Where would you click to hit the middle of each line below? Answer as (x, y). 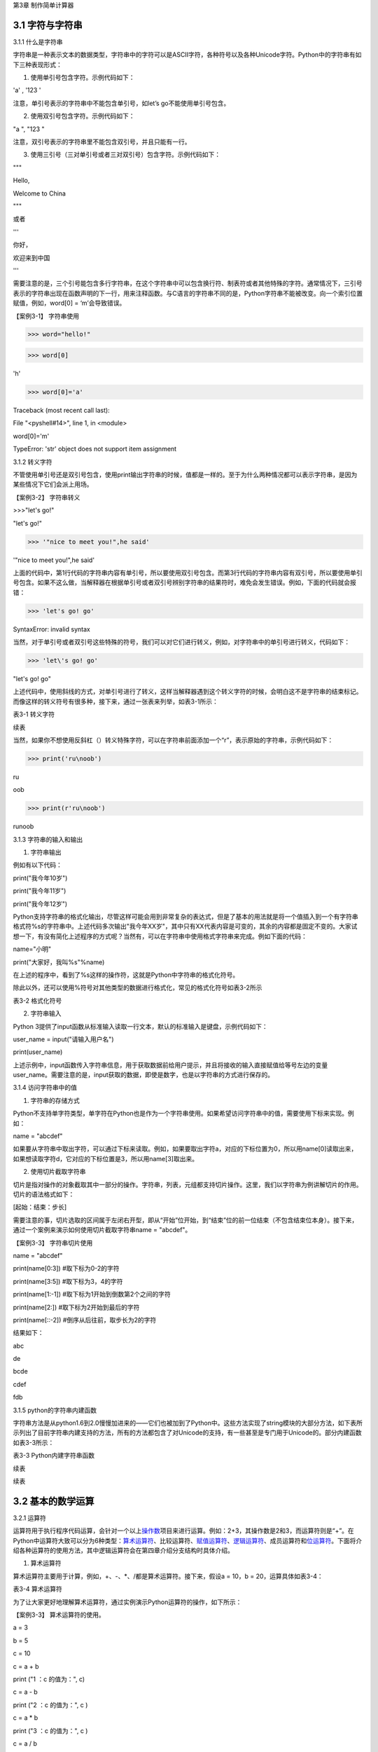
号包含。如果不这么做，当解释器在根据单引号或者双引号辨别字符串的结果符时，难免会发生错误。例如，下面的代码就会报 (184, 582)
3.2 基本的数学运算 (54, 1501)
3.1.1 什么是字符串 (38, 41)
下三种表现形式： (37, 64)
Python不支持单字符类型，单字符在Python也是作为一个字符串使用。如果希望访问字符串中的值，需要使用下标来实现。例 (184, 1114)
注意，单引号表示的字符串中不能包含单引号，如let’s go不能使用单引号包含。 (121, 103)
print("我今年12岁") (40, 903)
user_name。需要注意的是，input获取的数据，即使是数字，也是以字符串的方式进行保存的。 (143, 1075)
